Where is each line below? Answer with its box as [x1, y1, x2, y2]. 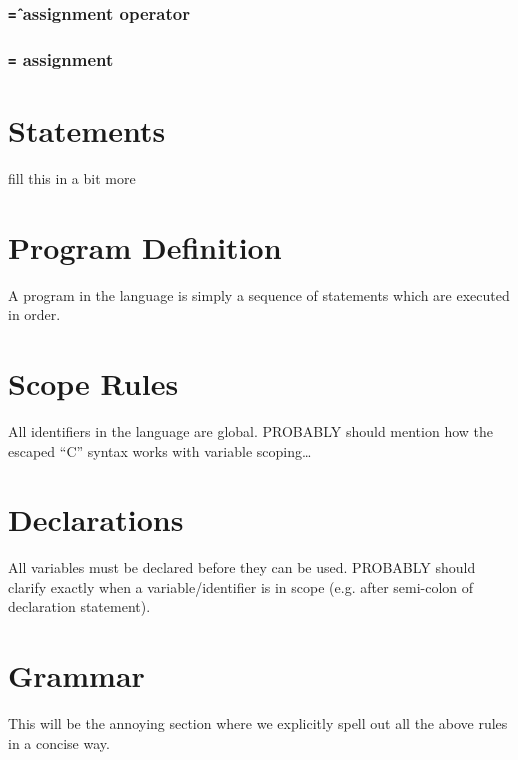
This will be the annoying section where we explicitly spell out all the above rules [8, 713, 508, 734]
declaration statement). [8, 596, 151, 617]
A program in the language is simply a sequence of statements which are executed [8, 284, 510, 305]
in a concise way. [8, 732, 110, 753]
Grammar [8, 655, 145, 696]
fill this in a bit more [8, 167, 136, 188]
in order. [8, 304, 61, 325]
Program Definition [8, 226, 282, 267]
